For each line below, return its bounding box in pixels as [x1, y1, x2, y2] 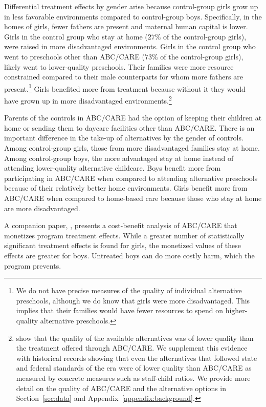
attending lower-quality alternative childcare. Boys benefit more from [4, 162, 221, 173]
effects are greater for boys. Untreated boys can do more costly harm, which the [4, 250, 255, 260]
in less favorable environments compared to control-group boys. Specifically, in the [4, 11, 262, 22]
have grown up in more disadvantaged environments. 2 [4, 94, 172, 106]
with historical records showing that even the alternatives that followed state [16, 352, 257, 363]
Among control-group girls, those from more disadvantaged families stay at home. [4, 143, 260, 153]
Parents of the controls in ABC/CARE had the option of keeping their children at [4, 112, 262, 123]
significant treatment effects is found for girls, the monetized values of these [4, 240, 241, 251]
